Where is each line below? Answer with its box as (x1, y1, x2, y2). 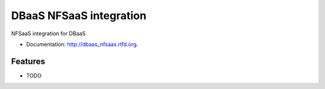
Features (11, 56, 45, 66)
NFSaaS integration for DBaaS (11, 30, 86, 37)
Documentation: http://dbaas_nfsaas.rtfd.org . (26, 41, 138, 48)
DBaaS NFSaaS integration (11, 9, 147, 22)
